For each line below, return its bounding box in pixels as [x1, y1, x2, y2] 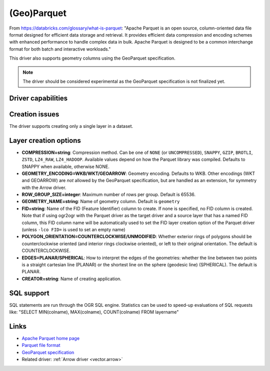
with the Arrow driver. [21, 184, 66, 191]
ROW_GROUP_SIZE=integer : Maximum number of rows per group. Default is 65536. [21, 192, 196, 198]
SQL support [9, 289, 49, 297]
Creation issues [9, 110, 59, 118]
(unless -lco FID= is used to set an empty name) [21, 227, 125, 233]
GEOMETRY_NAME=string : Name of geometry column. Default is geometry [21, 199, 180, 205]
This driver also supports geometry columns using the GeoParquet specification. [9, 55, 176, 61]
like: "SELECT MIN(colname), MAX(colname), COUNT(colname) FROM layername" [9, 309, 179, 315]
